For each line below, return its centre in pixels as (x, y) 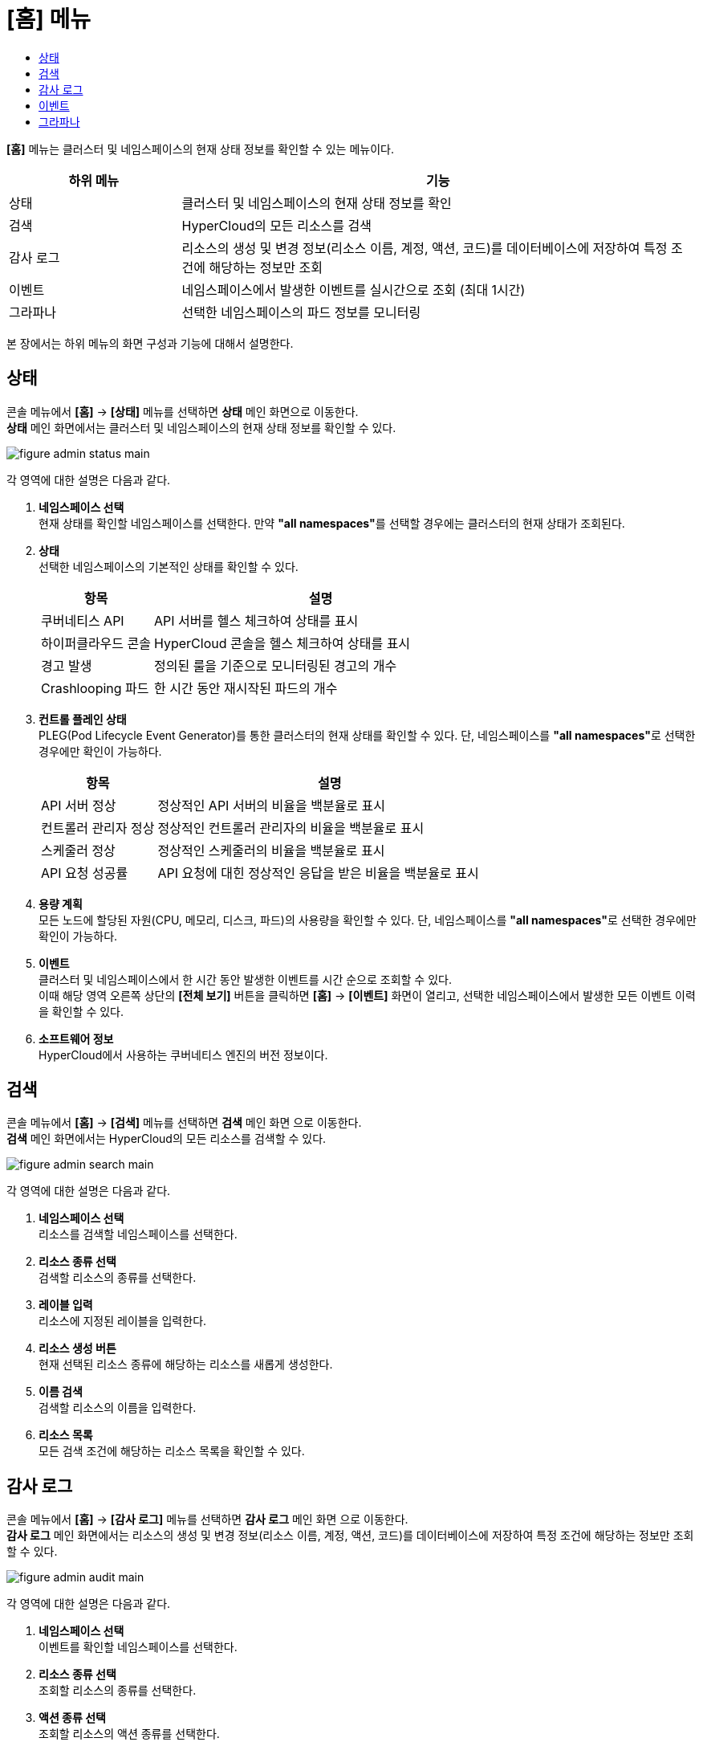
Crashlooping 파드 (95, 688)
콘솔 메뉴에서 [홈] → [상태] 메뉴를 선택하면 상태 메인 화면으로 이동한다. (183, 411)
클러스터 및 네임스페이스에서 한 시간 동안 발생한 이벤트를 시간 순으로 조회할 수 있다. (245, 979)
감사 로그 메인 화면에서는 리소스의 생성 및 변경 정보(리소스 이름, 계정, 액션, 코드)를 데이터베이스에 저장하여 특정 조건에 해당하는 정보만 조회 (350, 1536)
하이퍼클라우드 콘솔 (96, 643)
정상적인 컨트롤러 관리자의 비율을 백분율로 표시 (291, 828)
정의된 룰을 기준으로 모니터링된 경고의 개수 (275, 665)
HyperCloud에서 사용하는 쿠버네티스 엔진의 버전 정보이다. (183, 1055)
